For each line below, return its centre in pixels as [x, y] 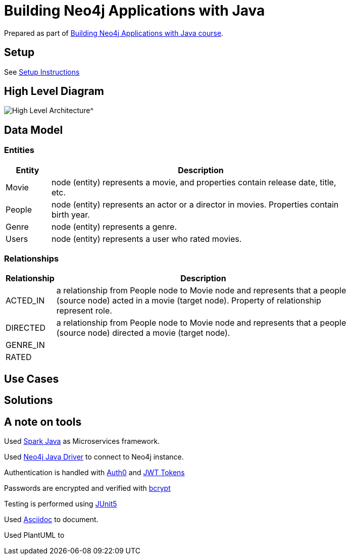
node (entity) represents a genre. [114, 226]
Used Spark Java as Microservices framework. [82, 441]
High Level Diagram [54, 91]
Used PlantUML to [34, 535]
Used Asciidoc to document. [51, 520]
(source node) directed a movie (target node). [143, 333]
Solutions [29, 400]
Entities [19, 150]
